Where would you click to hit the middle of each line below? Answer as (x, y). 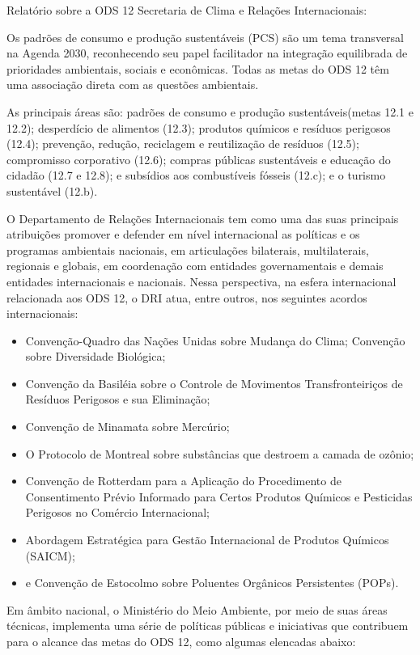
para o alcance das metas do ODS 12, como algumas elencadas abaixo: (181, 641)
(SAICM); (50, 555)
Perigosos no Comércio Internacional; (117, 512)
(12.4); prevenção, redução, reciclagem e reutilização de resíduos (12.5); (183, 144)
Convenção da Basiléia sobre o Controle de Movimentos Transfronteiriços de (214, 383)
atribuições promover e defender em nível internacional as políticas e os (183, 234)
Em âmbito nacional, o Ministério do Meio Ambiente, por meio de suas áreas (197, 609)
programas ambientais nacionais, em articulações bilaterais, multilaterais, (188, 249)
